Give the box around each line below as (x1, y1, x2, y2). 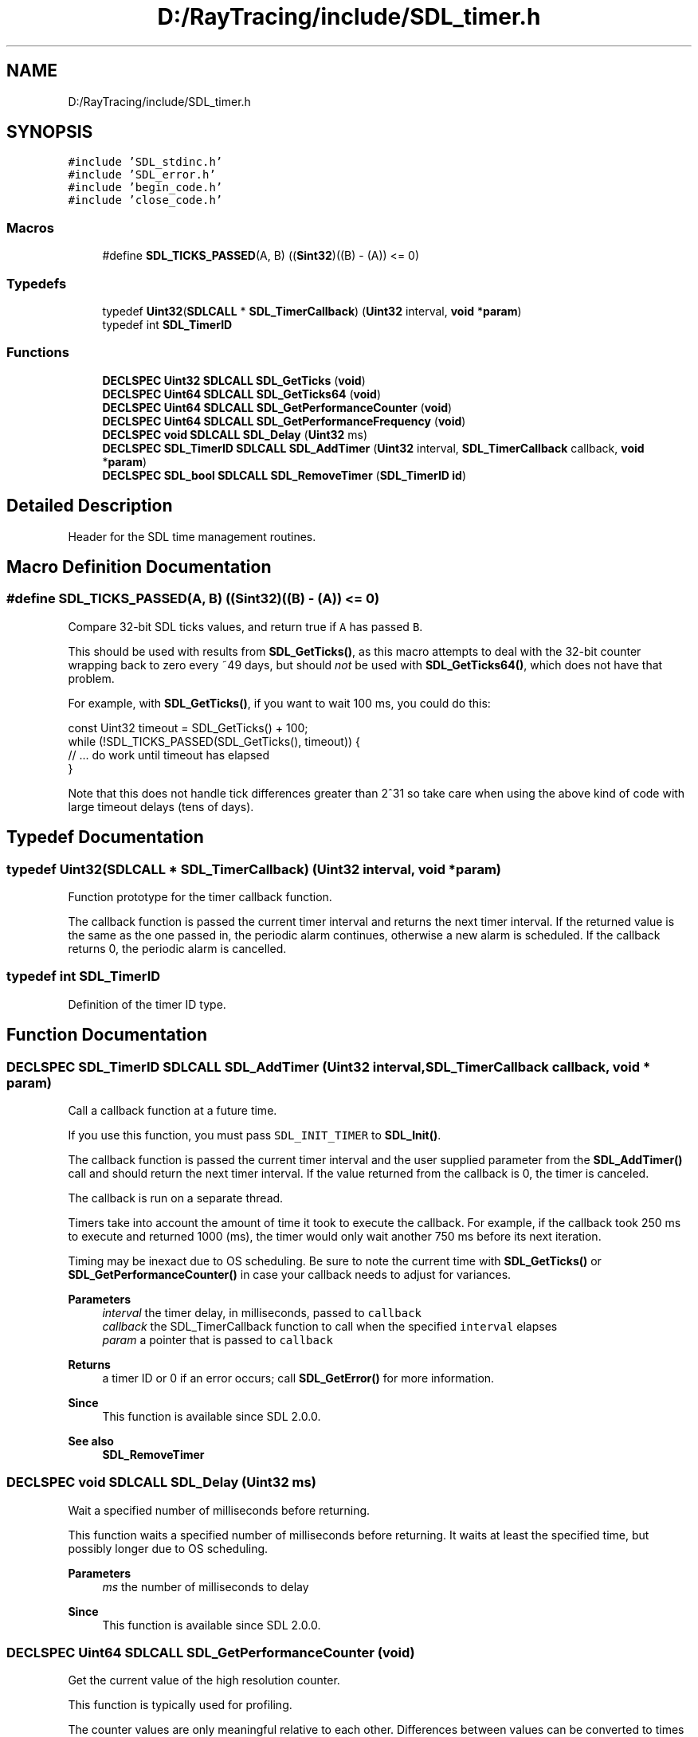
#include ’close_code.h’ (68, 194, 223, 207)
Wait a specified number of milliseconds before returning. (68, 1503, 371, 1517)
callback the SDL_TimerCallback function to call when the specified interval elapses (102, 1319, 558, 1333)
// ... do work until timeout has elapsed (68, 747, 270, 762)
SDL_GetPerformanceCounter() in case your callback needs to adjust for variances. (68, 1267, 512, 1281)
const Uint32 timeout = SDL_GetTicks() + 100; (68, 720, 308, 735)
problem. (68, 671, 115, 685)
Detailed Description (6, 496, 173, 516)
